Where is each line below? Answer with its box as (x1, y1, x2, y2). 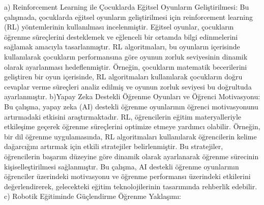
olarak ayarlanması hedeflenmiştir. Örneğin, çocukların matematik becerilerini (4, 61, 247, 72)
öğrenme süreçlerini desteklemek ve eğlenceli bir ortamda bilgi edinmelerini (4, 31, 238, 42)
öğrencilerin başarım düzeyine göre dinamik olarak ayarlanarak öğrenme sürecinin (4, 151, 259, 161)
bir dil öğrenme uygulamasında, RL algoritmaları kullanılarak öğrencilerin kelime (4, 131, 257, 141)
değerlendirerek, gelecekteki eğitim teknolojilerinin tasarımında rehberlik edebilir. (4, 181, 257, 191)
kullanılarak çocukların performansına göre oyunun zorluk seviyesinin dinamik (4, 51, 248, 62)
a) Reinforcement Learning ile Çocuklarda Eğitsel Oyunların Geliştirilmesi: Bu (4, 2, 249, 12)
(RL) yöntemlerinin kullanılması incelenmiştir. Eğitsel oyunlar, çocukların (4, 21, 234, 32)
